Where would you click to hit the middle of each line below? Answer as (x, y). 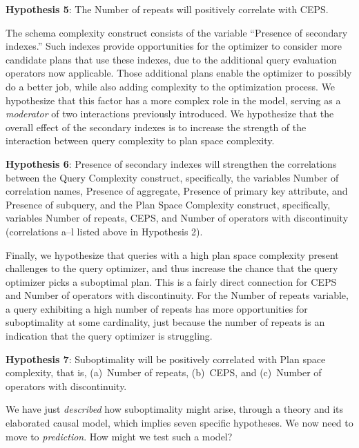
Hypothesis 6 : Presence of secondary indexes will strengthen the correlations (171, 163)
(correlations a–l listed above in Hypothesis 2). (104, 231)
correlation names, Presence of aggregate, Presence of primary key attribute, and (177, 191)
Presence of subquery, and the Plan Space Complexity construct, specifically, (168, 204)
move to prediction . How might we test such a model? (119, 436)
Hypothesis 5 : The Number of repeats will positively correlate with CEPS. (167, 9)
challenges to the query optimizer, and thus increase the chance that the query (172, 268)
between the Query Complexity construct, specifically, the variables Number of (172, 177)
